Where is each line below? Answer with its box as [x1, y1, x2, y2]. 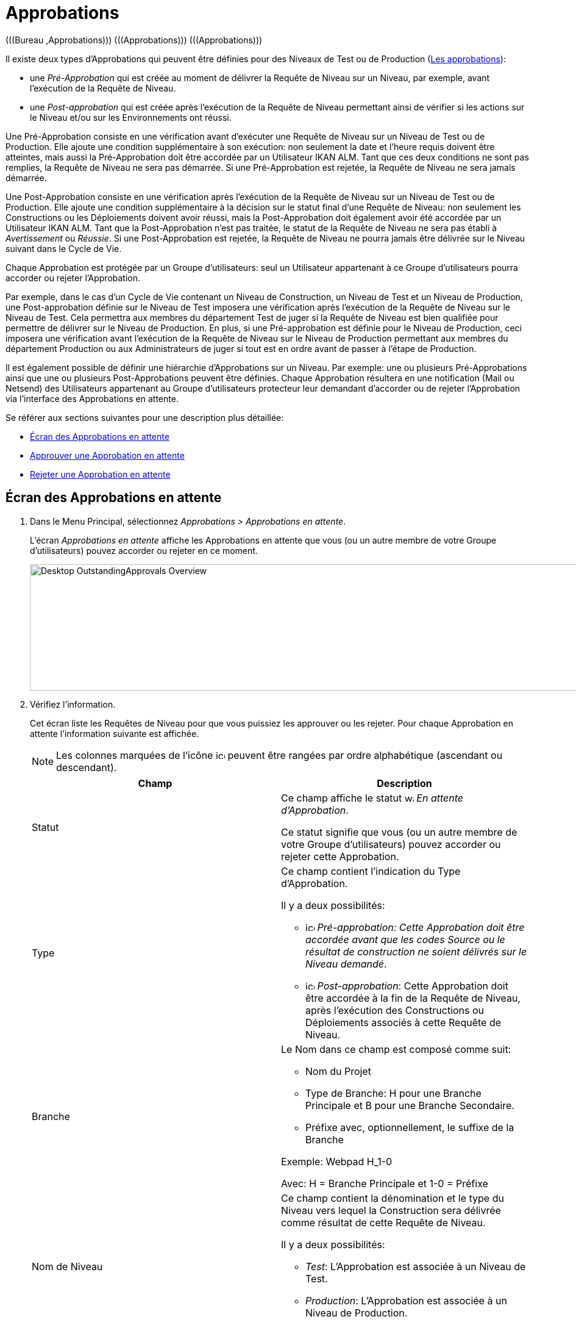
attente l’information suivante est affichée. [30, 728, 199, 739]
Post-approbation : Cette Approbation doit [317, 979, 508, 992]
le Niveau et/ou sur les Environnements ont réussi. [30, 112, 232, 123]
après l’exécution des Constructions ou [305, 1004, 485, 1016]
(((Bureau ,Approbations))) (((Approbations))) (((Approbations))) [5, 34, 263, 45]
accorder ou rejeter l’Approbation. [5, 272, 141, 283]
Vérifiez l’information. [30, 699, 116, 709]
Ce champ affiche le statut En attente [281, 791, 464, 804]
